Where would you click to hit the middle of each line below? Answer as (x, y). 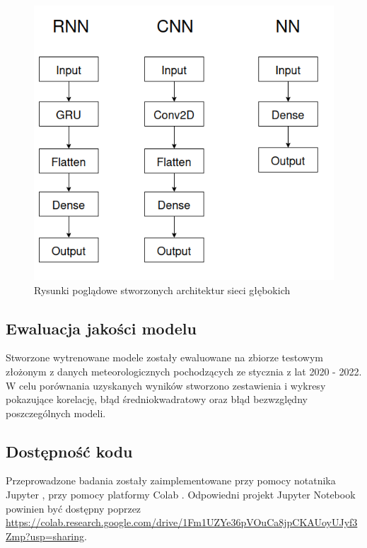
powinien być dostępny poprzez (74, 508)
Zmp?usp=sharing (45, 536)
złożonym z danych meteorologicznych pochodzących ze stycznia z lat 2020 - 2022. (184, 371)
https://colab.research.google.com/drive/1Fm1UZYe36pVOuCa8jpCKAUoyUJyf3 (182, 522)
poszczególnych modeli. (56, 413)
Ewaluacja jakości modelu (101, 328)
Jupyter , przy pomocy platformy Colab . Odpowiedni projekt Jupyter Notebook (181, 495)
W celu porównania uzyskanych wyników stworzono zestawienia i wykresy (166, 385)
